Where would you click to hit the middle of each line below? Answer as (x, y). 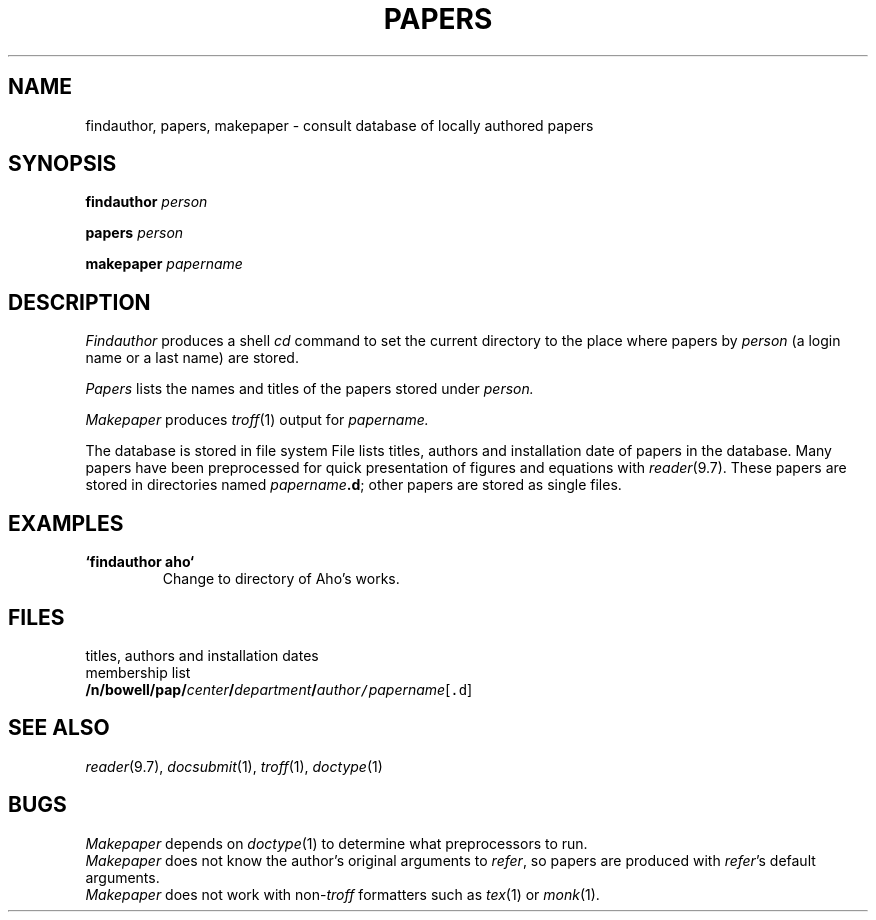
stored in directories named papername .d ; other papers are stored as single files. (353, 485)
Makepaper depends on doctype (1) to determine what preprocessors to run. (336, 843)
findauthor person (146, 202)
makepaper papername (164, 264)
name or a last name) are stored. (192, 358)
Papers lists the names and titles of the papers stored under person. (309, 389)
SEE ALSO (59, 728)
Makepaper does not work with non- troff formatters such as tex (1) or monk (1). (342, 894)
